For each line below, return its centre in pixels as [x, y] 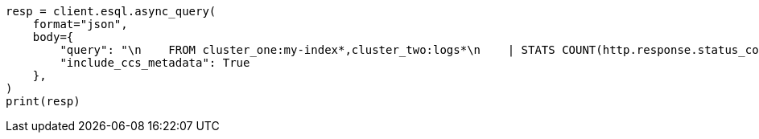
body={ [53, 37]
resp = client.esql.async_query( [111, 11]
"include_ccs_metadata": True [155, 63]
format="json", [80, 24]
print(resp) [43, 101]
